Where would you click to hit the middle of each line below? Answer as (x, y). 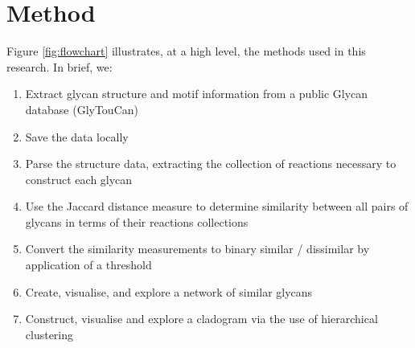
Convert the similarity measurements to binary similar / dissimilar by (197, 249)
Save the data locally (77, 136)
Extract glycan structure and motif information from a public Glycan (197, 94)
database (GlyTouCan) (82, 109)
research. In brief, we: (60, 66)
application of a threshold (88, 265)
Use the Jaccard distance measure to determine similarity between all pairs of (217, 206)
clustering (49, 334)
